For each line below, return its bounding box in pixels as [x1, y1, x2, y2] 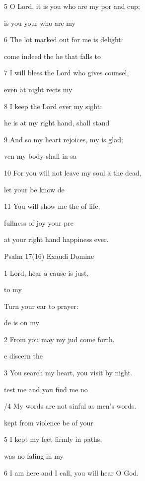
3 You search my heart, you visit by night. [4, 367, 133, 378]
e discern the [4, 351, 43, 361]
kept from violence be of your [4, 417, 93, 427]
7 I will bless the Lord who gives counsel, [4, 67, 129, 78]
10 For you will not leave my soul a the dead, [4, 167, 142, 178]
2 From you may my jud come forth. [4, 334, 115, 344]
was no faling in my [4, 451, 64, 461]
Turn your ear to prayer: [4, 301, 78, 311]
